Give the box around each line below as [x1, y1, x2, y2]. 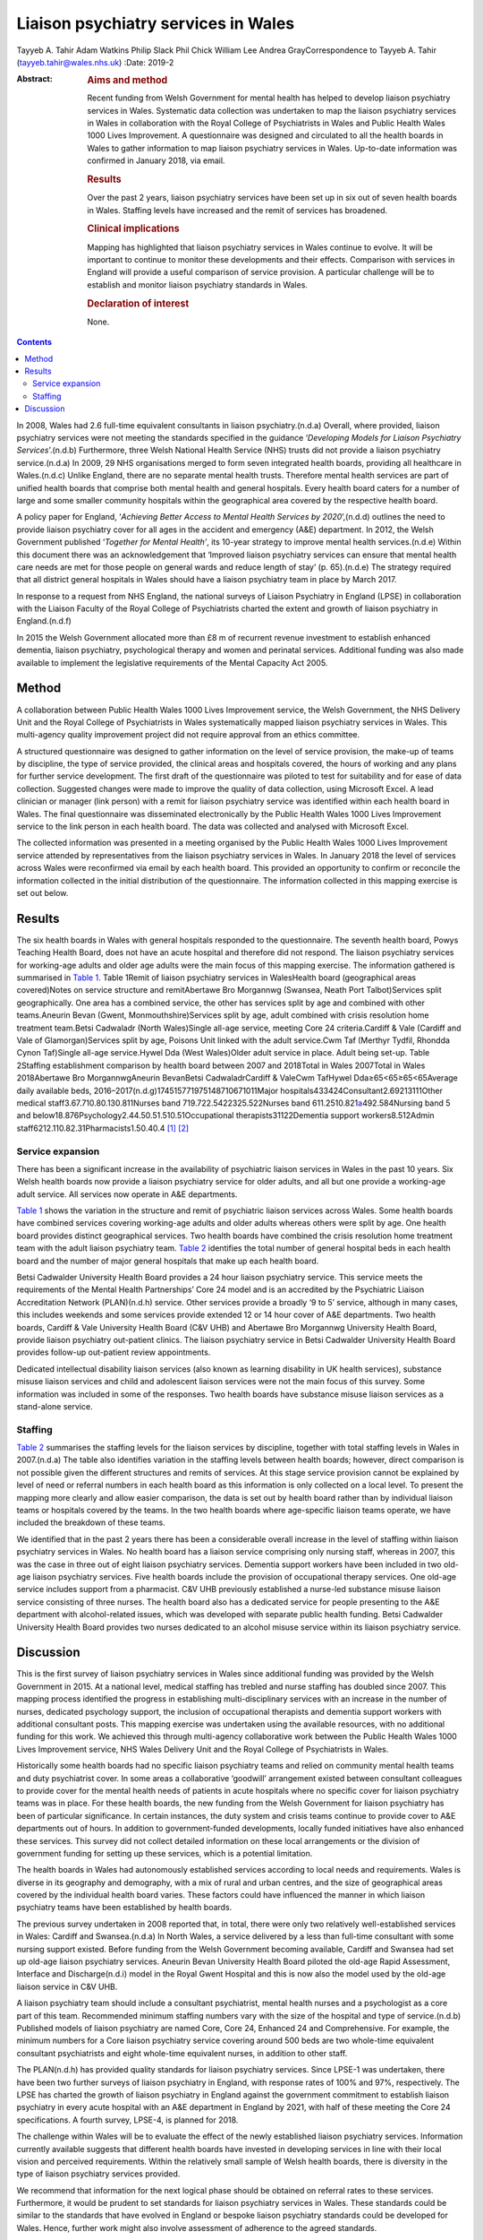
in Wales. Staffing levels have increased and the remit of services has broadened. [87, 204, 388, 215]
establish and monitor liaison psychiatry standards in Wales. [87, 279, 309, 290]
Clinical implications [87, 222, 180, 235]
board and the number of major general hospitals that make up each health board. [16, 1255, 319, 1266]
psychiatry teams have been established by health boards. [16, 1902, 233, 1913]
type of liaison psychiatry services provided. [16, 2168, 181, 2179]
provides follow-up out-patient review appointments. [16, 1347, 211, 1357]
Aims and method [87, 74, 168, 87]
